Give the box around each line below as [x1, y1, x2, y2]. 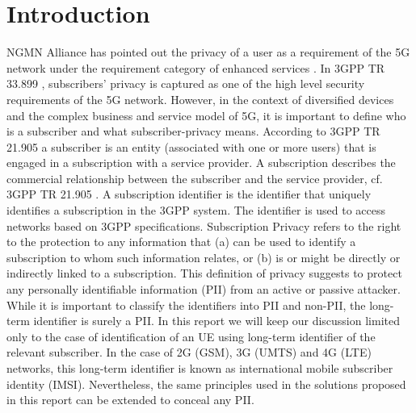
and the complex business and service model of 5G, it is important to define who [6, 106, 406, 123]
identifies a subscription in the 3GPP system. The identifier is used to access [6, 202, 386, 219]
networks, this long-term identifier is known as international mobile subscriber [6, 360, 393, 376]
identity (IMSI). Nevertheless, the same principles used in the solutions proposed [6, 375, 406, 392]
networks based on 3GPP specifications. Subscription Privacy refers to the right [6, 217, 401, 234]
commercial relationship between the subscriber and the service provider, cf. [6, 169, 383, 186]
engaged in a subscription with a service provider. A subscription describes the [6, 154, 396, 171]
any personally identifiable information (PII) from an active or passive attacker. [6, 281, 401, 298]
